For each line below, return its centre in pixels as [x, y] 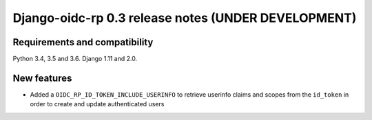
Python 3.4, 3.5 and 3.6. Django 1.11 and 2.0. [75, 59]
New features [42, 78]
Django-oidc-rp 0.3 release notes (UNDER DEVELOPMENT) [185, 18]
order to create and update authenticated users [97, 104]
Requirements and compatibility [83, 42]
